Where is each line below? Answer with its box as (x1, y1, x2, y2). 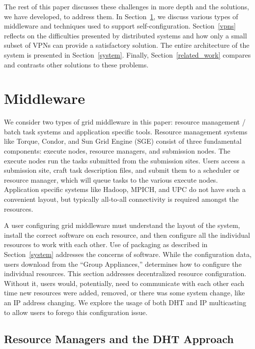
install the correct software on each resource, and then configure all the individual (4, 229, 250, 240)
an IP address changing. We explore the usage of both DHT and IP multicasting (4, 297, 246, 307)
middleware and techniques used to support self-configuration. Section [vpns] (4, 21, 236, 31)
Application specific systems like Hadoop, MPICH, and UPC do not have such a (4, 184, 246, 194)
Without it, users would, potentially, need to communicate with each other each (4, 278, 245, 288)
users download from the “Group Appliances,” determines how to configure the (4, 258, 242, 269)
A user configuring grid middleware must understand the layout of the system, (4, 220, 240, 230)
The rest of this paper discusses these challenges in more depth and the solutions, (4, 1, 250, 11)
